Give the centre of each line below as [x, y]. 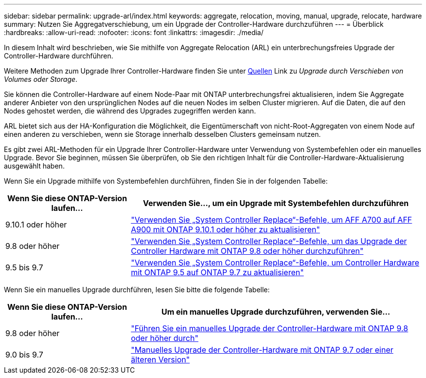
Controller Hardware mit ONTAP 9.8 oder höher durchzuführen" [247, 251]
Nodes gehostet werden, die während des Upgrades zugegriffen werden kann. [130, 111]
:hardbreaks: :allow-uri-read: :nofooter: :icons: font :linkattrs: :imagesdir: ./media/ [134, 32]
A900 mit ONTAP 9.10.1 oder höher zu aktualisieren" [225, 229]
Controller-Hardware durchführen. [59, 56]
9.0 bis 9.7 [24, 355]
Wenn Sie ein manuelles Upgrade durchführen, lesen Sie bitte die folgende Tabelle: [137, 290]
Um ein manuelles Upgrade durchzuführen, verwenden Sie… [276, 312]
